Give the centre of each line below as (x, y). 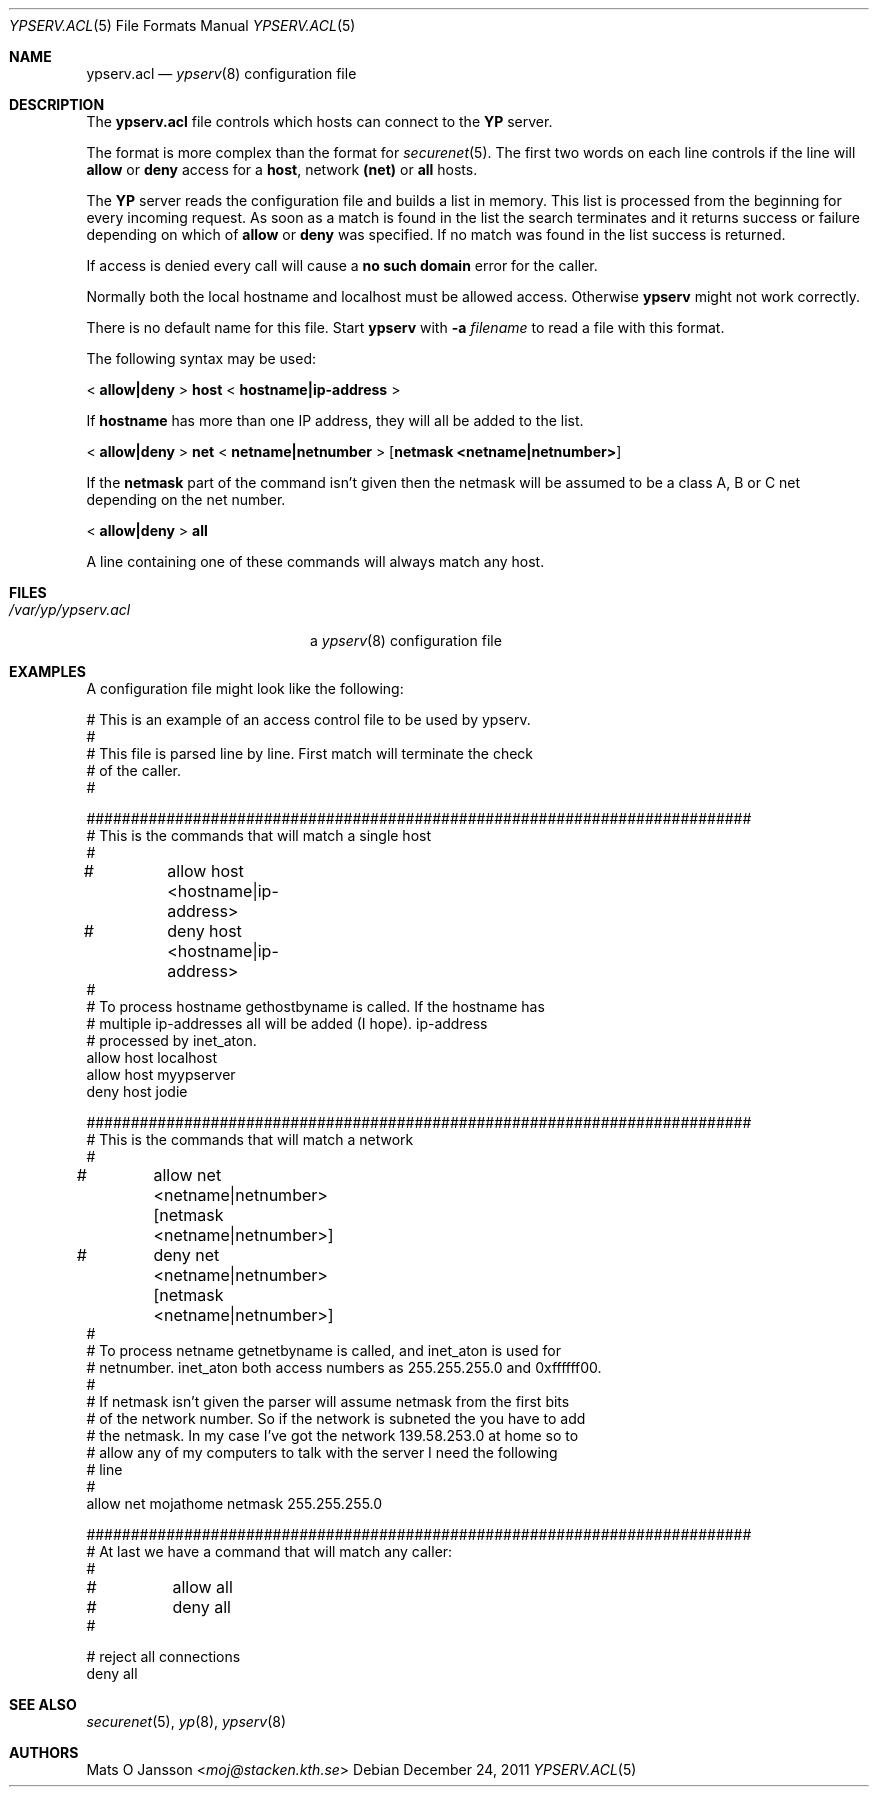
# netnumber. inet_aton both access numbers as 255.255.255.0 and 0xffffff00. (344, 1367)
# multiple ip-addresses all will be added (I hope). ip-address (287, 1023)
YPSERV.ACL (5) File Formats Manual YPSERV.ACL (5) (182, 25)
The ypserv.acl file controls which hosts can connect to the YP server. (319, 121)
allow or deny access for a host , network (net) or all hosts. (282, 169)
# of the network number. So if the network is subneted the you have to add (336, 1418)
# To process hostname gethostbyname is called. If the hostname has (315, 1006)
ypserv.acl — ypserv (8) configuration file (221, 73)
